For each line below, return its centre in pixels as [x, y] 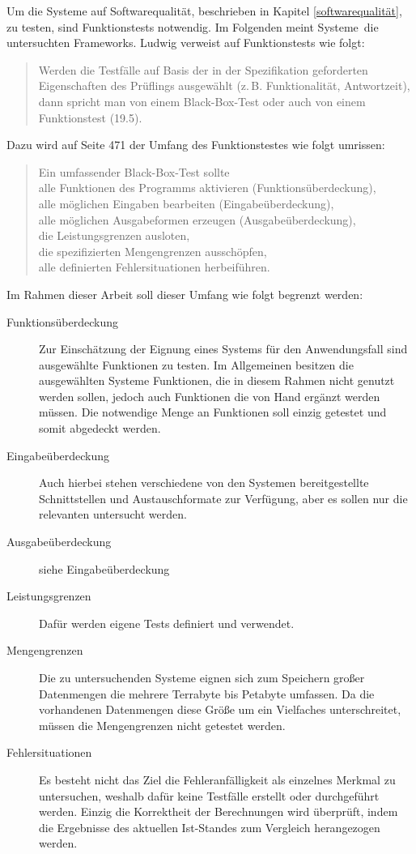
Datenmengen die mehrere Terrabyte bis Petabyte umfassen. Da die [207, 693]
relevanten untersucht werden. [113, 514]
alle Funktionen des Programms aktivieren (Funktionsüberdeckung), [207, 188]
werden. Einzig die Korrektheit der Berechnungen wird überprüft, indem [219, 811]
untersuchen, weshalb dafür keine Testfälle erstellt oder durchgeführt [209, 795]
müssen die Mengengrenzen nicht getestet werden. [162, 725]
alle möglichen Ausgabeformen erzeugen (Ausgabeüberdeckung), [197, 219]
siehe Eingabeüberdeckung [104, 568]
